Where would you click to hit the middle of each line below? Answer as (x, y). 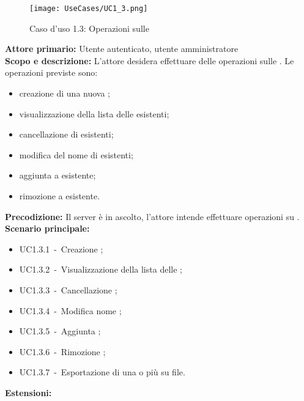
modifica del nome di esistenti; (76, 154)
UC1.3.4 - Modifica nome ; (70, 310)
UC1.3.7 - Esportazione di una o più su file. (102, 372)
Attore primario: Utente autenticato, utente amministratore (122, 49)
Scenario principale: (47, 228)
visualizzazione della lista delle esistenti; (94, 113)
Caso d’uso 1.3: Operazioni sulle (89, 28)
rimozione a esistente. (60, 196)
